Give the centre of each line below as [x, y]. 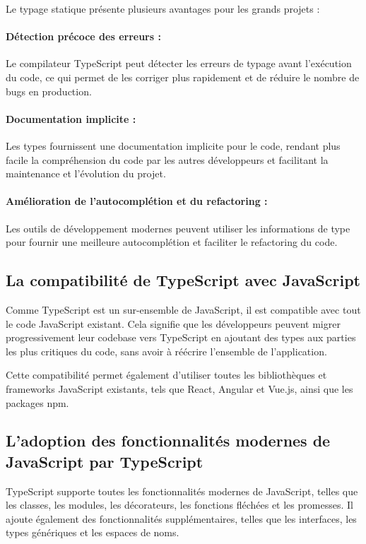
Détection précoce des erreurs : [83, 36]
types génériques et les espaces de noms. [93, 532]
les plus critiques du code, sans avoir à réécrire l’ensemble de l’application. [166, 351]
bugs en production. [49, 91]
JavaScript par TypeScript [105, 461]
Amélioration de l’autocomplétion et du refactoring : [137, 201]
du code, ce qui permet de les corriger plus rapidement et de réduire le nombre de [183, 77]
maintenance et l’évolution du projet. [86, 173]
